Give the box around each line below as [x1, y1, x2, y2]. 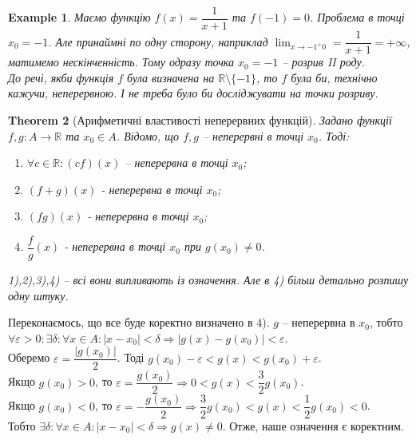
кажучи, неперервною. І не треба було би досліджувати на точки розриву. [8, 85, 378, 101]
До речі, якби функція [8, 69, 114, 85]
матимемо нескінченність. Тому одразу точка [8, 54, 235, 70]
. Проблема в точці [309, 9, 405, 26]
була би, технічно [291, 69, 378, 85]
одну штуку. [8, 287, 69, 303]
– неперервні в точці [202, 127, 304, 144]
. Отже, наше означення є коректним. [222, 417, 404, 434]
